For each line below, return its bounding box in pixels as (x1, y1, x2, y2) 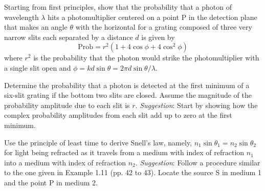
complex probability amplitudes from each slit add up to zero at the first (4, 110, 232, 120)
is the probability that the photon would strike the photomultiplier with (33, 52, 259, 63)
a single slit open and (4, 62, 71, 73)
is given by (141, 31, 175, 42)
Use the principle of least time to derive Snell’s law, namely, (4, 137, 192, 147)
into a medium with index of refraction (4, 157, 126, 167)
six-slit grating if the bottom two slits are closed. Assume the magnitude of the (4, 90, 252, 100)
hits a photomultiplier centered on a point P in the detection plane (48, 11, 257, 22)
